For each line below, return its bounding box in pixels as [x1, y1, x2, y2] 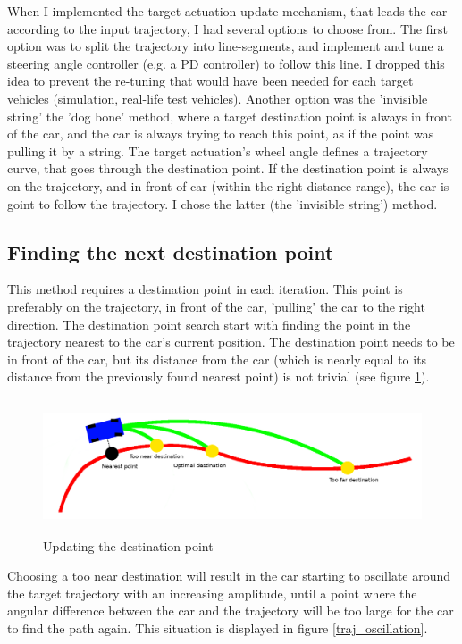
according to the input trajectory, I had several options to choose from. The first [7, 19, 448, 38]
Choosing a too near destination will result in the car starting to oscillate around [7, 566, 451, 585]
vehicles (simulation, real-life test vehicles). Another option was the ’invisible [7, 88, 428, 107]
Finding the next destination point [7, 238, 334, 265]
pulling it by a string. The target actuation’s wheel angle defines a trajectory [7, 141, 428, 160]
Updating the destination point [43, 536, 214, 555]
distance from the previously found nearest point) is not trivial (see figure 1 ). [7, 367, 430, 386]
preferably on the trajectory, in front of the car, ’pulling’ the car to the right [7, 297, 425, 315]
